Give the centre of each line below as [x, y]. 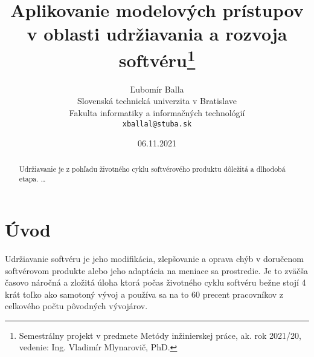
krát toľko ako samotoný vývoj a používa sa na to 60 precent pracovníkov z [144, 294]
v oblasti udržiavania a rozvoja [157, 34]
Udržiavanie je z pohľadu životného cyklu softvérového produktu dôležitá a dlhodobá [152, 169]
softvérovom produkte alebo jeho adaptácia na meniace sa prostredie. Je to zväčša [156, 270]
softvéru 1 [157, 58]
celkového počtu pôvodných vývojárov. [76, 306]
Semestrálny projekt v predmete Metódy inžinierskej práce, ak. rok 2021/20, [160, 335]
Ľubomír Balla [157, 89]
